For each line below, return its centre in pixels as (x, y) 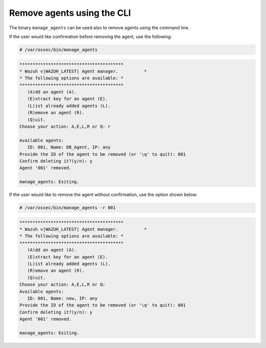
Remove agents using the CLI (70, 13)
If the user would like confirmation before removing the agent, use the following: (90, 37)
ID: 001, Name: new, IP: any (63, 298)
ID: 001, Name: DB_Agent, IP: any (69, 147)
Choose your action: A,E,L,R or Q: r (65, 127)
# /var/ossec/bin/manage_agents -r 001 (67, 208)
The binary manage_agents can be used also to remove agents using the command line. (99, 28)
